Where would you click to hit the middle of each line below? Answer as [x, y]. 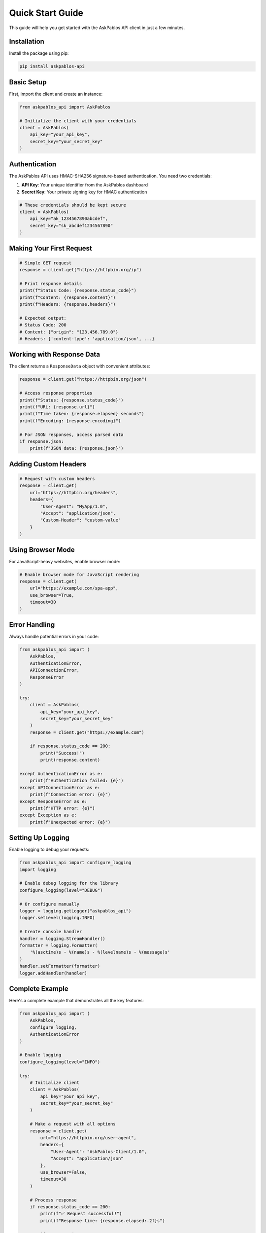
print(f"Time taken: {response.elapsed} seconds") [82, 414]
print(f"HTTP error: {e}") [63, 808]
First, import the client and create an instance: [56, 94]
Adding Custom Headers [48, 464]
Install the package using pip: [39, 53]
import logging [38, 870]
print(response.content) [70, 760]
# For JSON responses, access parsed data [71, 435]
